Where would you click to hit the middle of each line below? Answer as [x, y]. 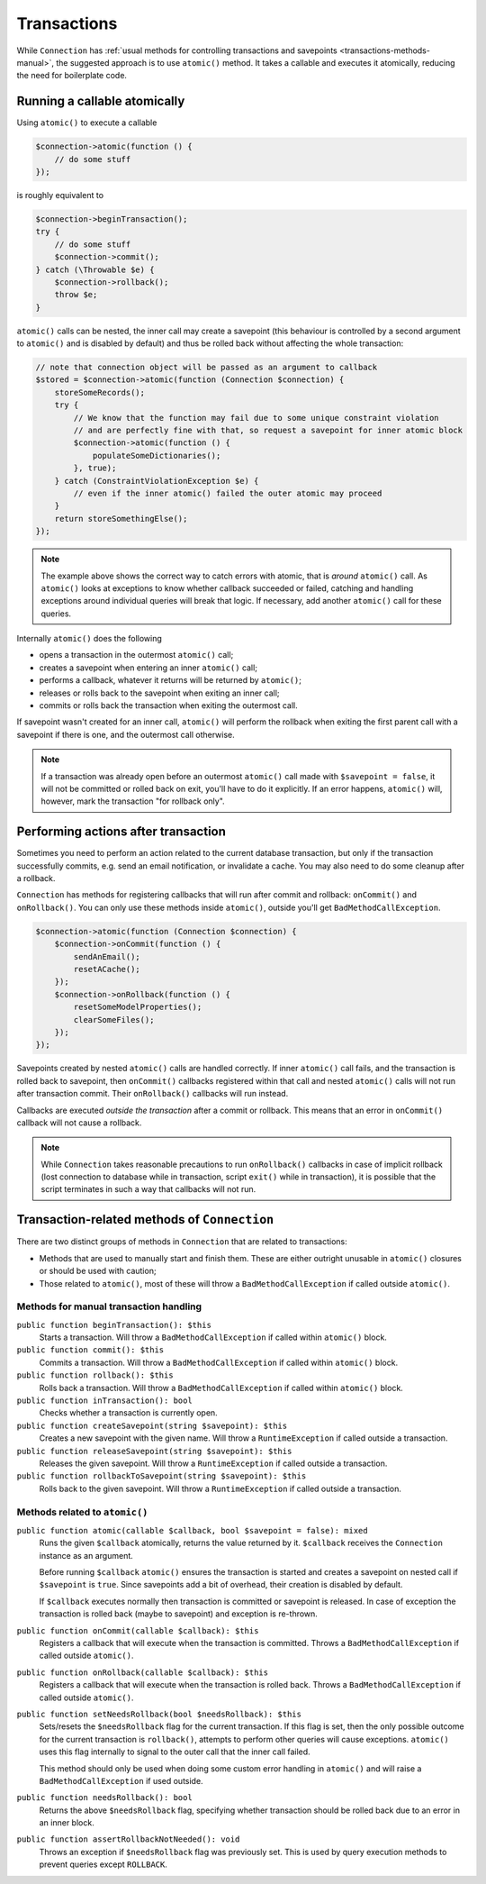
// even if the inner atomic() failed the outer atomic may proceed [228, 493]
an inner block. [67, 1823]
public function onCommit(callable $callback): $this [138, 1630]
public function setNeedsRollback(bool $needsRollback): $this [159, 1714]
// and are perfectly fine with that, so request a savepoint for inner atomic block [268, 431]
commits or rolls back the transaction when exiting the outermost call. [169, 705]
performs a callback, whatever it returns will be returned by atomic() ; [170, 680]
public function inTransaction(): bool [104, 1401]
